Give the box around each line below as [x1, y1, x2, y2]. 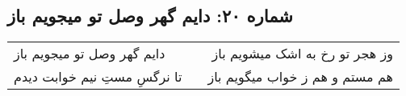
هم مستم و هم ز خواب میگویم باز [207, 67, 393, 86]
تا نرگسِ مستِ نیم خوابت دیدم [14, 67, 182, 86]
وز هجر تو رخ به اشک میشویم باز [211, 44, 393, 63]
